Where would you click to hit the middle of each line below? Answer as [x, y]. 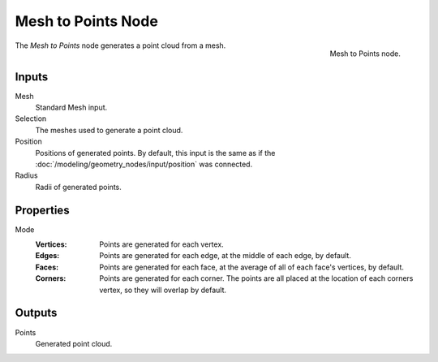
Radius [26, 175]
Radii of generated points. [78, 187]
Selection [31, 119]
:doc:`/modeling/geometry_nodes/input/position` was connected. [144, 164]
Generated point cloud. [74, 343]
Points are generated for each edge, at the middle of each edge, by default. [225, 256]
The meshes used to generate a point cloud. [109, 130]
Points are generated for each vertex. [162, 244]
